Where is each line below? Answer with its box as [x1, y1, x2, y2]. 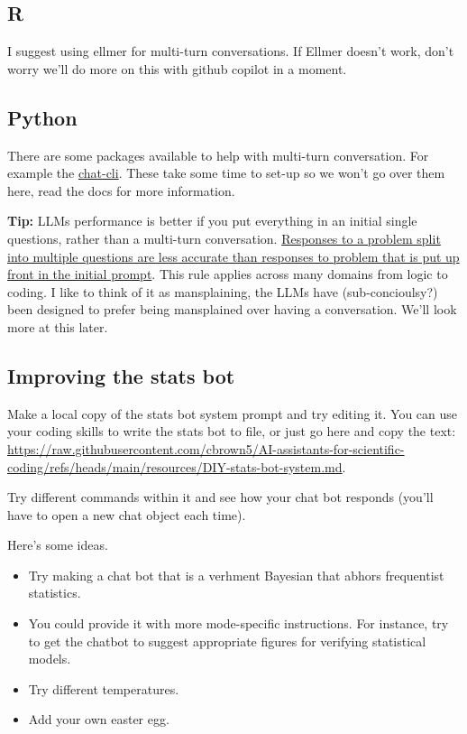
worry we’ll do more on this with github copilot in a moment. [7, 59, 347, 78]
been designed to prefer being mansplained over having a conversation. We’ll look [7, 300, 457, 319]
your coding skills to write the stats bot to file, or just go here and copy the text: [7, 422, 456, 441]
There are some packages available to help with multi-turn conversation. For [7, 145, 429, 164]
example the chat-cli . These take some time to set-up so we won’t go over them [7, 163, 445, 182]
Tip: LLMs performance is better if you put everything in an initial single [7, 211, 417, 230]
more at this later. [7, 317, 108, 336]
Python [7, 103, 78, 131]
